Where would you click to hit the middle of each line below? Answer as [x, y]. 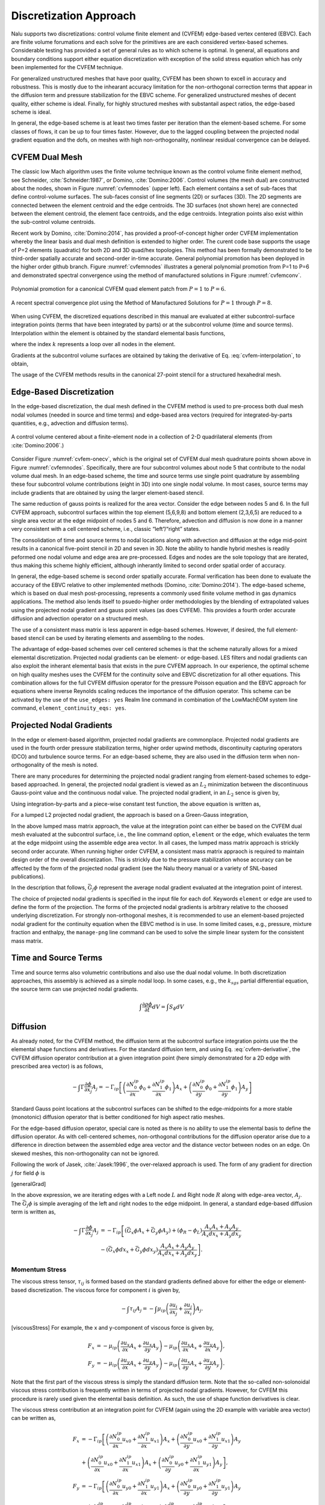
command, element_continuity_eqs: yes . [69, 708]
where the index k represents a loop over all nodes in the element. [93, 344]
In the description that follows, [49, 887]
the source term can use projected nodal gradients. [75, 989]
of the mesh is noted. [72, 765]
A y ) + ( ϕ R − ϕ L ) [182, 1231]
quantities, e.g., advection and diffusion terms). [70, 423]
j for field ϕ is [28, 1173]
